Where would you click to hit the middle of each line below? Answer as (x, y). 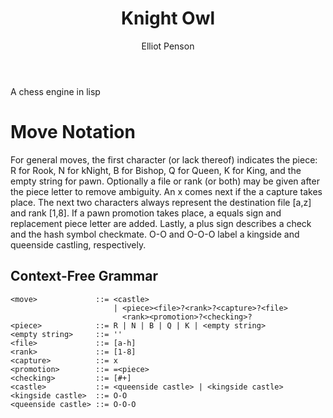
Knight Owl (168, 18)
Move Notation (73, 132)
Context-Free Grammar (84, 276)
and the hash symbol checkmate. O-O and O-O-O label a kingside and (155, 234)
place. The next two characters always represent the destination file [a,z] (161, 202)
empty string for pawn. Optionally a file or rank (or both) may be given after (165, 181)
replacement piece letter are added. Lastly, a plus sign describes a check (161, 223)
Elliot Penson (168, 46)
